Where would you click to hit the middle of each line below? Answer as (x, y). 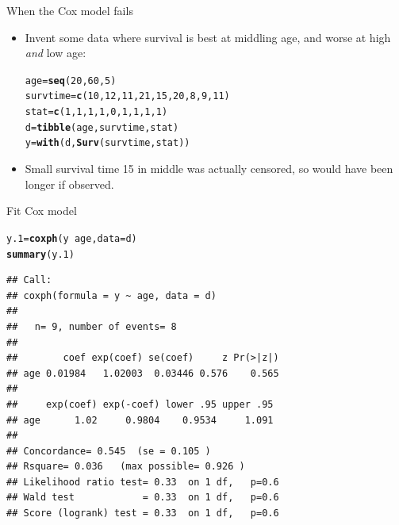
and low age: (56, 53)
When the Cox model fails (70, 10)
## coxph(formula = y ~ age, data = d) (111, 295)
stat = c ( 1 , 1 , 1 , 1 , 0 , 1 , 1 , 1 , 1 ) (96, 112)
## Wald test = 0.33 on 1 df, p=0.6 (143, 498)
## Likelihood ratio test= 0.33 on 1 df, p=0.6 (143, 482)
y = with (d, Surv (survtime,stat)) (107, 143)
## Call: (29, 280)
